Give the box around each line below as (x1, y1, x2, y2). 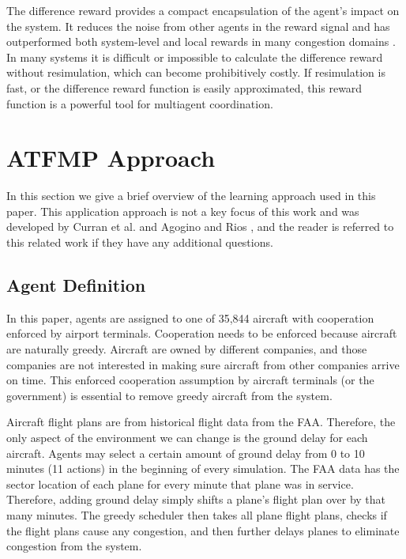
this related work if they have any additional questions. (6, 234, 273, 251)
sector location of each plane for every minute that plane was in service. (6, 475, 354, 492)
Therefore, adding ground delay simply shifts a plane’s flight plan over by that (6, 491, 386, 508)
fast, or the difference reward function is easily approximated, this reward (6, 79, 363, 96)
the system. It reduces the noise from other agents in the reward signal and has (6, 17, 390, 34)
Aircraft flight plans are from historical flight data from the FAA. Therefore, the (6, 414, 396, 430)
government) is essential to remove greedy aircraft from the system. (6, 387, 333, 403)
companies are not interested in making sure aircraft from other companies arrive (6, 356, 400, 372)
